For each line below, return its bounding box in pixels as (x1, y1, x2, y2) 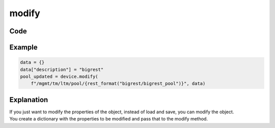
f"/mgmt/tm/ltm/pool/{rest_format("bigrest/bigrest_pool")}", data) (31, 81, 206, 87)
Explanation (9, 95, 48, 104)
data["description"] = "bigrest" (20, 66, 104, 72)
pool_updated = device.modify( (20, 73, 99, 79)
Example (9, 43, 38, 52)
